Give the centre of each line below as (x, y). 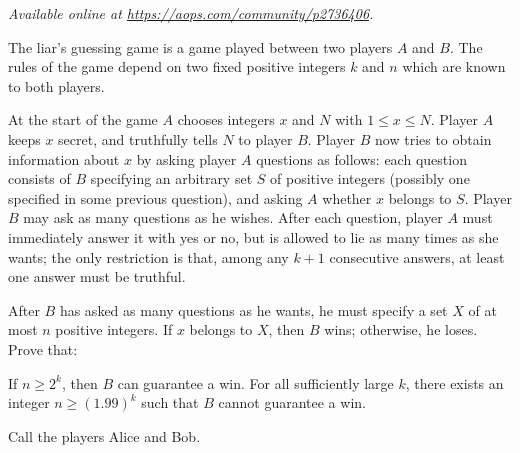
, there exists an (454, 382)
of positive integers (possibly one (370, 178)
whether (347, 197)
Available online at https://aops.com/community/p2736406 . (191, 13)
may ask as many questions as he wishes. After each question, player (233, 217)
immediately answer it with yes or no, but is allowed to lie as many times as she (253, 236)
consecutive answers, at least (417, 256)
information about (64, 158)
